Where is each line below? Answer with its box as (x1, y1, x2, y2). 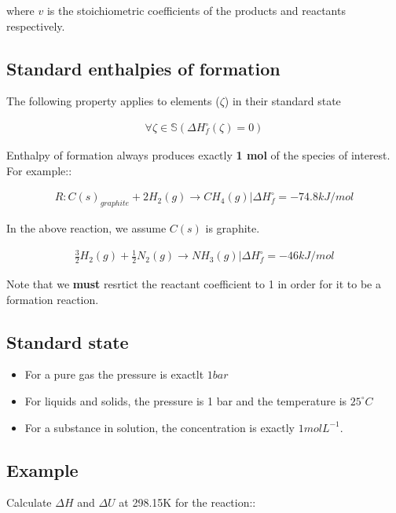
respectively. (6, 17, 65, 34)
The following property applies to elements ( (6, 93, 220, 109)
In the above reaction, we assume (6, 220, 167, 236)
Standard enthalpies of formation (6, 56, 280, 80)
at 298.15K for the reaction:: (119, 494, 256, 511)
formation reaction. (6, 291, 99, 307)
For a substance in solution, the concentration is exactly (24, 419, 295, 435)
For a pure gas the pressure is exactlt (24, 366, 204, 383)
